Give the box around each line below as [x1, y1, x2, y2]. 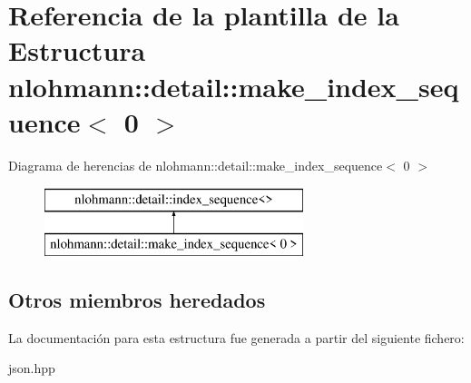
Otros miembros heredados [8, 285, 266, 313]
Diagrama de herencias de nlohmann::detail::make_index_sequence [8, 155, 383, 174]
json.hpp [8, 358, 55, 378]
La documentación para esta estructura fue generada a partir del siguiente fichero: [8, 328, 465, 347]
